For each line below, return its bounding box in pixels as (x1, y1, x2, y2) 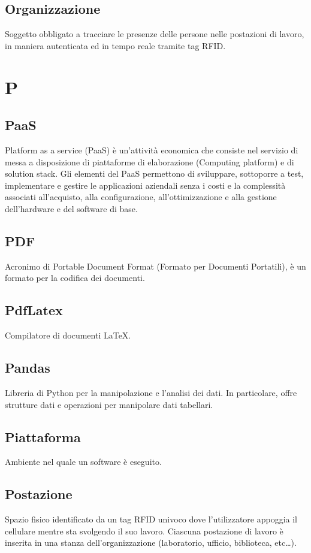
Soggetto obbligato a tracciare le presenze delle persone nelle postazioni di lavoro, (5, 28, 304, 40)
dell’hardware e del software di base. (5, 202, 138, 214)
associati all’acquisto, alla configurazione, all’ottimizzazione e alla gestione (5, 191, 277, 203)
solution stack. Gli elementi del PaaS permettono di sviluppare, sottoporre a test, (5, 167, 304, 180)
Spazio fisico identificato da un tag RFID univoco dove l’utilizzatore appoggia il (5, 513, 298, 525)
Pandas (5, 358, 50, 377)
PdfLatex (5, 301, 63, 319)
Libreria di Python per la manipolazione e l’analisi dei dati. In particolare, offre (5, 386, 297, 398)
